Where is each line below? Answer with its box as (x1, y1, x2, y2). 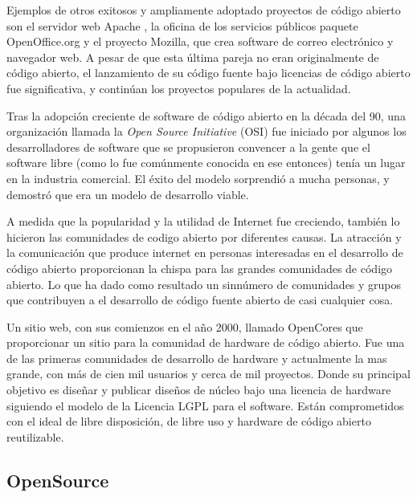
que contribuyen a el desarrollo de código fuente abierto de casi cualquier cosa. (6, 291, 394, 308)
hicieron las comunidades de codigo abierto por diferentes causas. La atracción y (6, 228, 402, 245)
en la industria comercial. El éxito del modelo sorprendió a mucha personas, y (6, 169, 390, 186)
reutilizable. (6, 428, 64, 445)
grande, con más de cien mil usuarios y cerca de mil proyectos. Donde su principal (6, 365, 411, 382)
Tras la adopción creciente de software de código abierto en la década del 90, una (6, 107, 406, 124)
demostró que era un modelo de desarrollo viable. (6, 185, 249, 202)
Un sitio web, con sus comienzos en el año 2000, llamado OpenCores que (6, 318, 363, 335)
